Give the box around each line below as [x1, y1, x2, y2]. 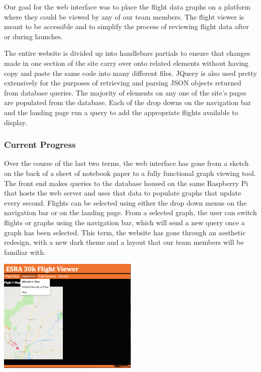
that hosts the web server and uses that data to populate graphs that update [4, 188, 241, 198]
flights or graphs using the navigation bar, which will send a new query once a [4, 217, 245, 227]
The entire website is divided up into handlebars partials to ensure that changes [4, 48, 250, 58]
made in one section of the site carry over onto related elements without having [4, 57, 249, 68]
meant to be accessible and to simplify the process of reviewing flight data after [4, 21, 249, 32]
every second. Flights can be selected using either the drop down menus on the [4, 197, 247, 208]
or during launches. [4, 31, 63, 41]
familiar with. [4, 246, 46, 257]
